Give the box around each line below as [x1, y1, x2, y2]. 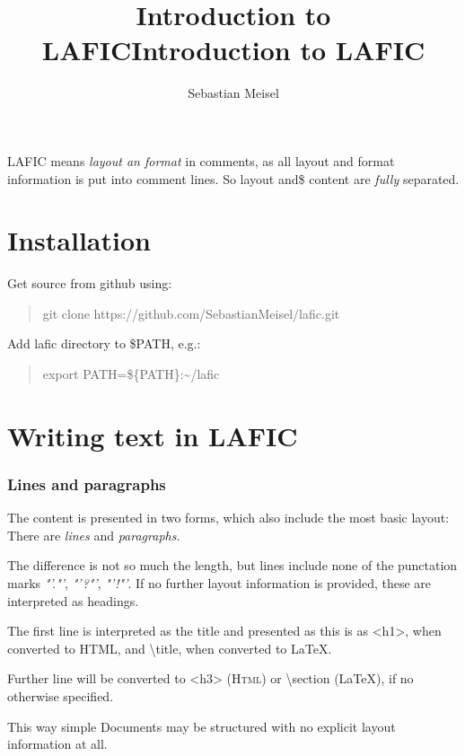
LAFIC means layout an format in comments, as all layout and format [7, 151, 395, 170]
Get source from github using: [7, 274, 172, 293]
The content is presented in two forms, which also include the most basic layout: [7, 508, 450, 527]
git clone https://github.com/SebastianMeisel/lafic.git [42, 303, 340, 322]
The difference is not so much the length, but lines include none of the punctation [7, 556, 458, 575]
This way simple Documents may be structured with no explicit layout [7, 716, 396, 735]
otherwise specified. [7, 686, 114, 705]
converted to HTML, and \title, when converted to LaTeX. [7, 638, 332, 657]
